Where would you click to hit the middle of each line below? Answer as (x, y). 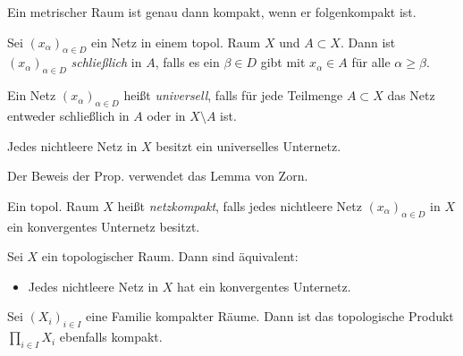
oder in (166, 115)
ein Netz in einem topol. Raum (176, 42)
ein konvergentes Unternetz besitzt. (104, 226)
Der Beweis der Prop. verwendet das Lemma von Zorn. (158, 176)
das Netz (411, 95)
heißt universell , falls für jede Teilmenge (233, 95)
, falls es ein (187, 62)
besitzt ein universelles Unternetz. (248, 145)
